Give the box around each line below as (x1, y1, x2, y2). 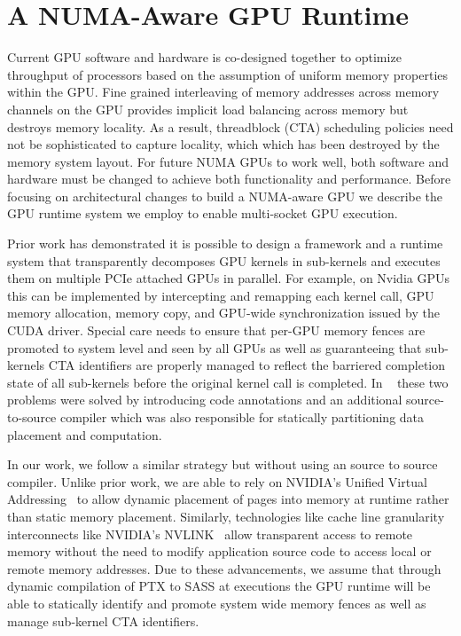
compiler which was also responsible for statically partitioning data (59, 408, 425, 426)
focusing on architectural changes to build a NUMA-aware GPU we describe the (7, 186, 443, 205)
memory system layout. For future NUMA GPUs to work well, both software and (7, 152, 449, 170)
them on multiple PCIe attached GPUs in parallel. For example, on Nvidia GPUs (7, 269, 449, 287)
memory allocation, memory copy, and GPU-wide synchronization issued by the (7, 303, 440, 322)
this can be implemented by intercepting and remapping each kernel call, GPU (7, 286, 434, 304)
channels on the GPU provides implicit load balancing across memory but (7, 99, 409, 118)
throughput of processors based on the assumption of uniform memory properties (7, 65, 449, 83)
